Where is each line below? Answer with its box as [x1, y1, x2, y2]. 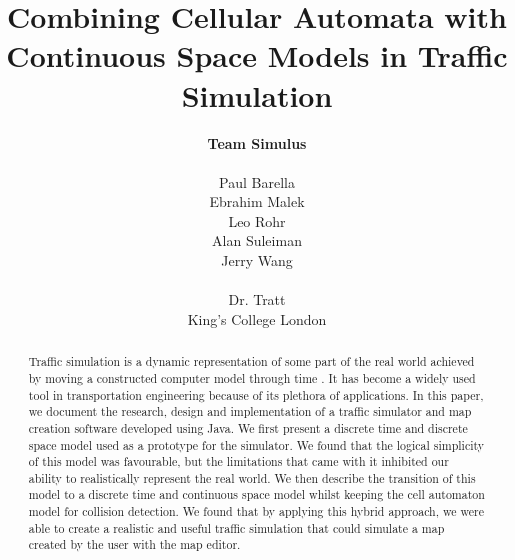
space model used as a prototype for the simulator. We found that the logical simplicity [28, 436, 485, 453]
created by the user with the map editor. [28, 536, 241, 553]
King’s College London [187, 308, 327, 329]
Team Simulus [207, 132, 307, 153]
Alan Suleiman [212, 230, 302, 251]
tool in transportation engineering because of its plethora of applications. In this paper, [28, 386, 484, 403]
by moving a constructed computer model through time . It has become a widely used [28, 369, 476, 386]
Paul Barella [219, 171, 295, 192]
